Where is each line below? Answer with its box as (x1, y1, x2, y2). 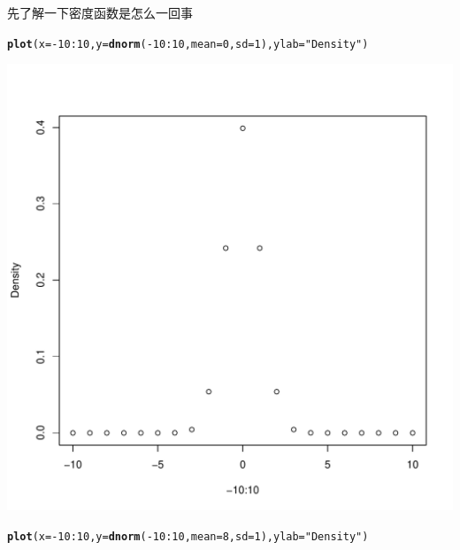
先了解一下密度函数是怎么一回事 (7, 4, 193, 21)
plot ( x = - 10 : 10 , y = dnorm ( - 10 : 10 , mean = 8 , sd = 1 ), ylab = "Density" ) (7, 530, 369, 543)
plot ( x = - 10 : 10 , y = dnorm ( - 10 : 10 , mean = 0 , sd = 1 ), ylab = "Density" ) (7, 37, 369, 50)
